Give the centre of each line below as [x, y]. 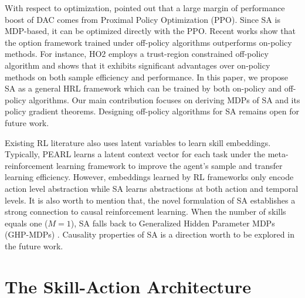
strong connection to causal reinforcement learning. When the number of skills [145, 211]
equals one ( [26, 223]
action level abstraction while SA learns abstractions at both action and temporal [152, 188]
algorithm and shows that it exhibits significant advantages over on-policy [138, 65]
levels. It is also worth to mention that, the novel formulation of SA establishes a [150, 200]
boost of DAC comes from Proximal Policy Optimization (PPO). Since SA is [143, 19]
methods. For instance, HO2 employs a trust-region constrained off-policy [137, 54]
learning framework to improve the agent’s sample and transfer [169, 165]
